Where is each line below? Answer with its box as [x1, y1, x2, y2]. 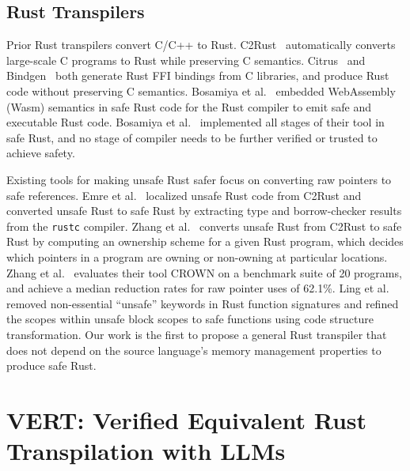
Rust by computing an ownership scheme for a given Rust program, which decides [6, 233, 404, 250]
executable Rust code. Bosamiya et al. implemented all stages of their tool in [6, 114, 385, 130]
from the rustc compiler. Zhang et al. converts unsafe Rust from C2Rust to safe [6, 217, 402, 234]
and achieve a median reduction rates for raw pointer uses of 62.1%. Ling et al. [6, 280, 389, 296]
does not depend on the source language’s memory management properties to [6, 341, 382, 358]
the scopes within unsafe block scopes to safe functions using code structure [6, 311, 374, 327]
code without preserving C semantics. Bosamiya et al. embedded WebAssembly [6, 82, 396, 99]
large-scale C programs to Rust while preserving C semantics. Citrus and [6, 51, 366, 68]
